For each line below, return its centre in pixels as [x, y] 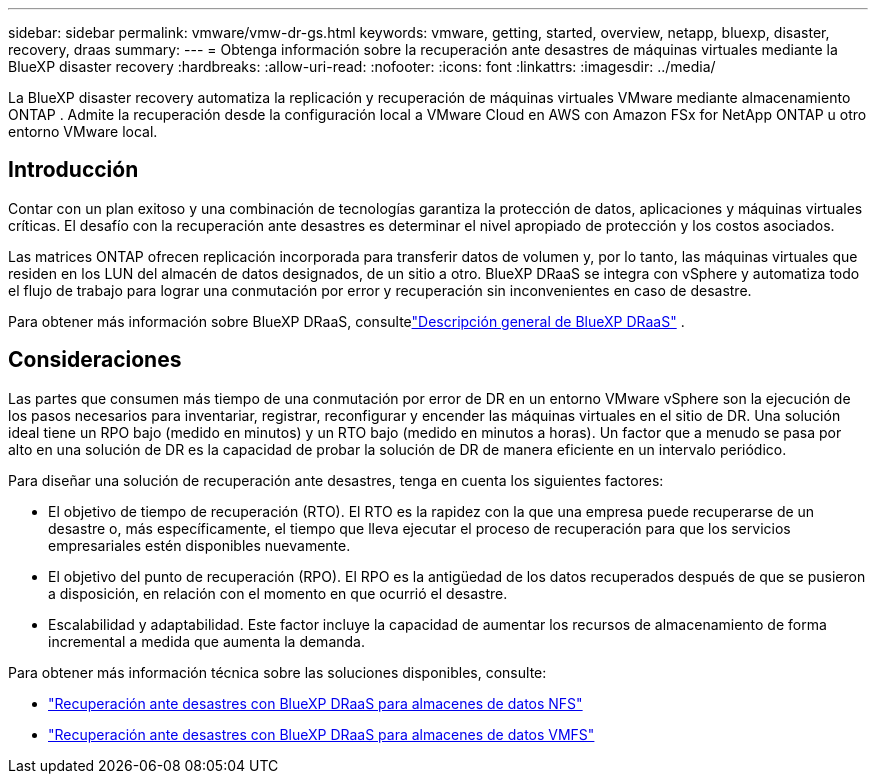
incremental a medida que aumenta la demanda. [206, 641]
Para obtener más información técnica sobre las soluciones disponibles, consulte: [277, 672]
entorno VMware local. [83, 131]
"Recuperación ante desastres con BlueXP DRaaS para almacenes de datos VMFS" [321, 734]
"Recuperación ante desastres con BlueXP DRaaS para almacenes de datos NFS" [315, 703]
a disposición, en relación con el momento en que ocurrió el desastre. [278, 593]
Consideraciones [95, 360]
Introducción [73, 170]
